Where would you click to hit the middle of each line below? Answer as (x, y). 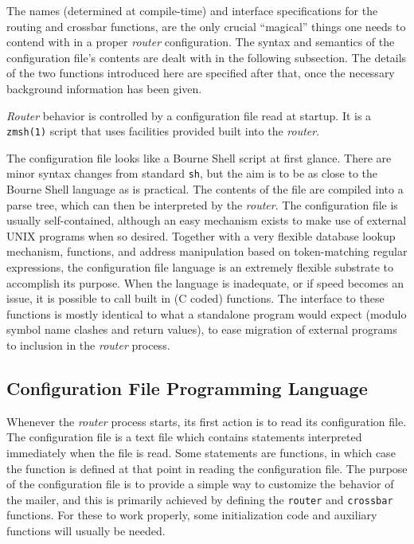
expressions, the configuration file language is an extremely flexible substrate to (200, 267)
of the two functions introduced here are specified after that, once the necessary (201, 73)
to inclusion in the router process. (88, 345)
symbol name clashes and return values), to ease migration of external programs (202, 329)
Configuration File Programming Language (187, 387)
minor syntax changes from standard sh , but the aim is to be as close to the (192, 173)
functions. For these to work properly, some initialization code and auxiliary (192, 515)
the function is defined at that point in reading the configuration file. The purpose (207, 468)
